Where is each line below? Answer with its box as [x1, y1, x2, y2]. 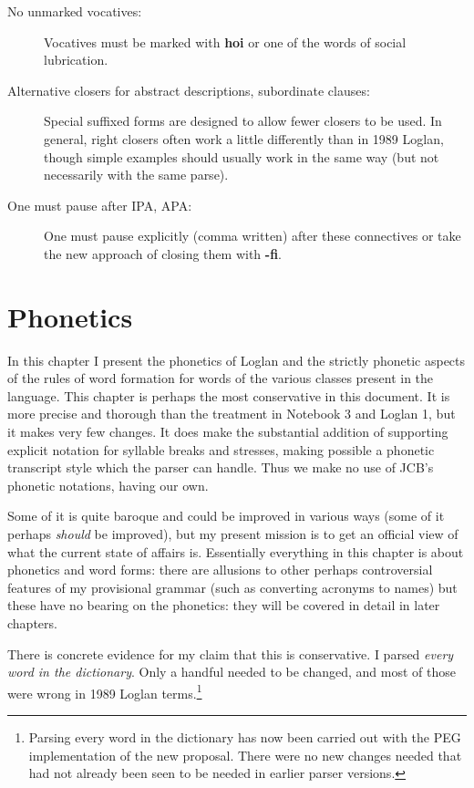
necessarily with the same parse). [44, 165, 229, 184]
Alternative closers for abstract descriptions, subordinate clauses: [7, 80, 370, 99]
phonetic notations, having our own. [7, 475, 209, 494]
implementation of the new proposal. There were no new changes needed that [28, 745, 462, 764]
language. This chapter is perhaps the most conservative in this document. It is [7, 386, 450, 405]
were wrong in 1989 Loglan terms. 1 [7, 680, 202, 702]
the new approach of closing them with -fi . [44, 244, 282, 263]
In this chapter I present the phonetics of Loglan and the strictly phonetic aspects [7, 350, 466, 369]
